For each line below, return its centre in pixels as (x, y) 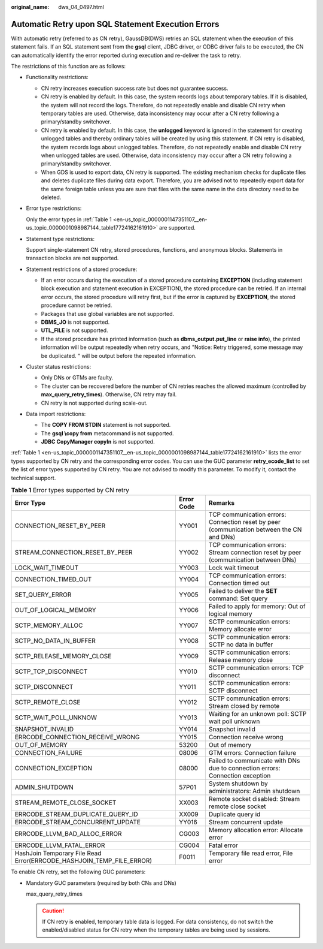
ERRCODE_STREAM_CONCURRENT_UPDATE (77, 823)
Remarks (222, 503)
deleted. (51, 197)
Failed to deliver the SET (243, 591)
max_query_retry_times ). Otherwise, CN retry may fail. (109, 394)
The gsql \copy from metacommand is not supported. (107, 433)
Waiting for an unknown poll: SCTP (258, 714)
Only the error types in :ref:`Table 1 (69, 219)
